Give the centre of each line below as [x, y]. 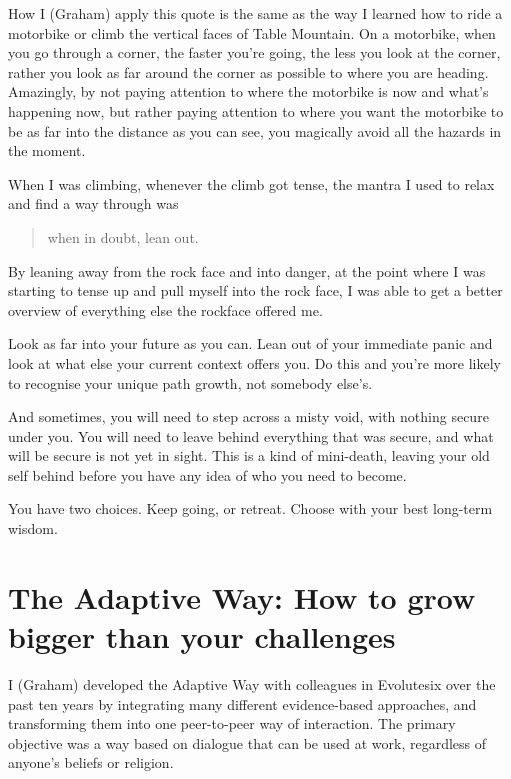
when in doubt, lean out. [123, 236]
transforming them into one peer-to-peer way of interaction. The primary [232, 723]
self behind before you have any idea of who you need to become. [207, 474]
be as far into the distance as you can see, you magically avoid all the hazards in [255, 130]
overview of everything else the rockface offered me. [165, 309]
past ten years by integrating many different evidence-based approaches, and [242, 703]
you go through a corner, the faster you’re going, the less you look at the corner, [254, 52]
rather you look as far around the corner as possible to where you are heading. [248, 71]
